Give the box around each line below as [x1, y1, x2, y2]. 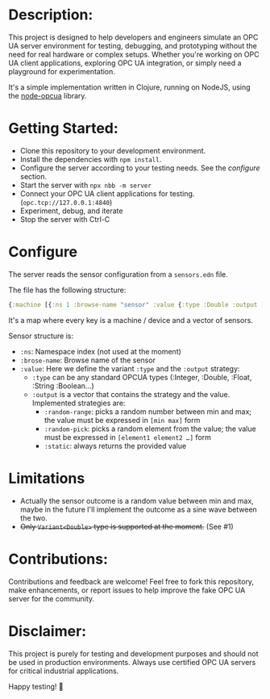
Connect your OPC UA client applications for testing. [19, 188, 195, 199]
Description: [8, 6, 93, 24]
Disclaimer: [8, 622, 87, 640]
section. [19, 171, 48, 181]
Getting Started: [8, 119, 118, 138]
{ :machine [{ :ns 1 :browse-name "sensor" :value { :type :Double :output [8, 300, 258, 308]
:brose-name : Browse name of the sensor [19, 355, 156, 365]
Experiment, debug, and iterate [19, 206, 123, 216]
